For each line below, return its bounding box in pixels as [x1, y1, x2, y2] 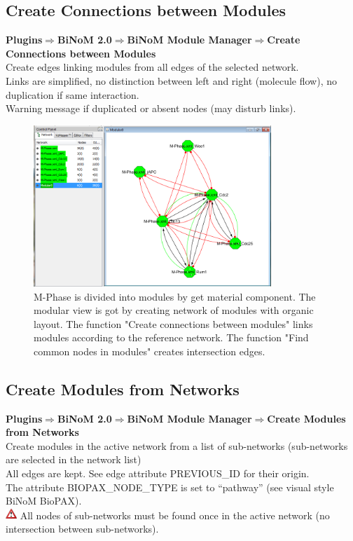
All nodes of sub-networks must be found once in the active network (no [20, 507, 330, 522]
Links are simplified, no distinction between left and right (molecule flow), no [6, 73, 338, 88]
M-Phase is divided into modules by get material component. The [34, 289, 316, 303]
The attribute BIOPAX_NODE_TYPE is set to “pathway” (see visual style [6, 479, 334, 494]
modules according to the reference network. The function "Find [34, 330, 309, 345]
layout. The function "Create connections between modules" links [34, 316, 313, 331]
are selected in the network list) [6, 452, 141, 467]
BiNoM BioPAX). [6, 493, 82, 508]
